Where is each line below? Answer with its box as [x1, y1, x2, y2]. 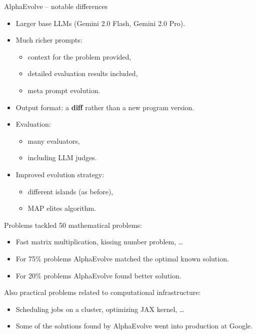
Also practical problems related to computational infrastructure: [4, 287, 201, 297]
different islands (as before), [27, 186, 113, 196]
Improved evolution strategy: [15, 169, 104, 179]
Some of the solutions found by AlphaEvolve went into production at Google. [15, 320, 253, 331]
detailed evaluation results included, [27, 68, 138, 79]
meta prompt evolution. [27, 85, 100, 95]
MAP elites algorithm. [27, 203, 96, 213]
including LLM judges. [27, 152, 97, 163]
